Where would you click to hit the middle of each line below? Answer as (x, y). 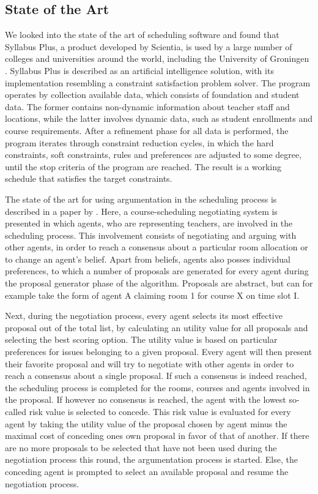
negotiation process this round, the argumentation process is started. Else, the (151, 459)
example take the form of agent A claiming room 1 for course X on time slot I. (152, 295)
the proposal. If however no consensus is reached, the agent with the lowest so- (152, 399)
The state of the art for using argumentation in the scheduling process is (141, 199)
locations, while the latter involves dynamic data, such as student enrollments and (159, 118)
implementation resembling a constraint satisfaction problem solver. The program (158, 82)
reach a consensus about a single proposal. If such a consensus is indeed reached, (156, 376)
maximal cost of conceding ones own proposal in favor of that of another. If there (157, 436)
